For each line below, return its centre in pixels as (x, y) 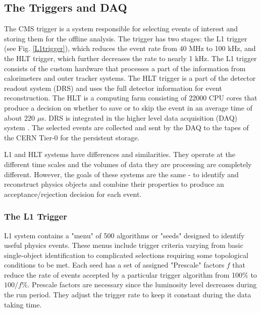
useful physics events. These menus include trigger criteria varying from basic (124, 245)
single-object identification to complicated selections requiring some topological (126, 255)
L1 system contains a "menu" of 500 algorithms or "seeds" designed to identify (124, 235)
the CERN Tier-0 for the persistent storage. (72, 137)
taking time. (23, 304)
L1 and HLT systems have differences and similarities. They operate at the (120, 154)
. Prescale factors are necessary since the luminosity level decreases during (142, 284)
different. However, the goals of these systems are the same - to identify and (121, 174)
